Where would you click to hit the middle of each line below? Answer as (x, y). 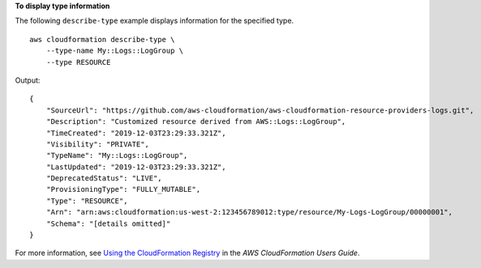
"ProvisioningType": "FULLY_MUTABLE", (123, 189)
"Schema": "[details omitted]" (108, 223)
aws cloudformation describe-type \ (102, 39)
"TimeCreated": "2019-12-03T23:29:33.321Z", (136, 133)
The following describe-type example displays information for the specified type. (155, 21)
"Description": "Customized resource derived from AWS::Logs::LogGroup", (196, 122)
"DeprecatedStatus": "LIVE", (104, 179)
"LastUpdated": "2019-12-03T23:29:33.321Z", (136, 167)
